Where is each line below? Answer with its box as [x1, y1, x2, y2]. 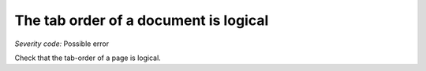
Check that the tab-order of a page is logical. [14, 53, 161, 62]
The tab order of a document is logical [14, 12, 269, 29]
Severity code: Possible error [14, 39, 110, 48]
